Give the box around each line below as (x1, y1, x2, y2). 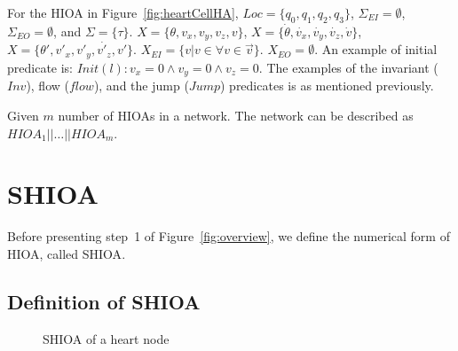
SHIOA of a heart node (43, 329, 170, 347)
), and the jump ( (93, 76, 189, 95)
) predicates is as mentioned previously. (219, 76, 434, 95)
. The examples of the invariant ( (258, 58, 438, 76)
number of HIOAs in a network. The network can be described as (58, 105, 414, 124)
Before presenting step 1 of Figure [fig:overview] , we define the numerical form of (7, 227, 450, 246)
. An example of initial (314, 40, 438, 58)
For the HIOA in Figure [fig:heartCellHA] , (7, 4, 239, 21)
